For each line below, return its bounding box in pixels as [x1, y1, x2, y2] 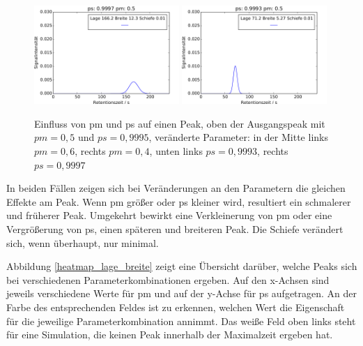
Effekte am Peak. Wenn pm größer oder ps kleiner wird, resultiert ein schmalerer [6, 194, 351, 209]
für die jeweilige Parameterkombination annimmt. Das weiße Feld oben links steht [6, 313, 356, 328]
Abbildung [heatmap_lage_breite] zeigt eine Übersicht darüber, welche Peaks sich [6, 259, 357, 273]
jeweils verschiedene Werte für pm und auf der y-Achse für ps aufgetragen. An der [6, 286, 357, 301]
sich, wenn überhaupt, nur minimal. [6, 235, 159, 250]
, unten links [149, 144, 203, 158]
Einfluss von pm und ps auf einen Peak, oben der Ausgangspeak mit [34, 116, 325, 130]
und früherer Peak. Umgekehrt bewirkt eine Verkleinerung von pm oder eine [6, 208, 332, 223]
